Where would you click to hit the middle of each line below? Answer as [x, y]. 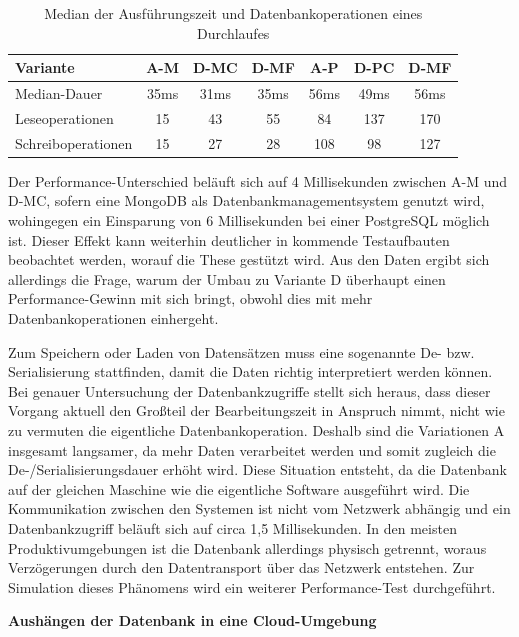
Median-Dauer [59, 93]
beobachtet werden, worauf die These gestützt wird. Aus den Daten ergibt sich [249, 259]
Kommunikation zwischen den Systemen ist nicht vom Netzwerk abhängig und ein [259, 508]
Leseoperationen [64, 117]
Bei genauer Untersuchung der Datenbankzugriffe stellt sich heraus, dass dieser [249, 390]
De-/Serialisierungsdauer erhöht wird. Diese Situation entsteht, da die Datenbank [257, 469]
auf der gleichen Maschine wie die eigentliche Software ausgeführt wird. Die [239, 488]
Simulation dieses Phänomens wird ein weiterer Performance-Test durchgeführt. [252, 586]
